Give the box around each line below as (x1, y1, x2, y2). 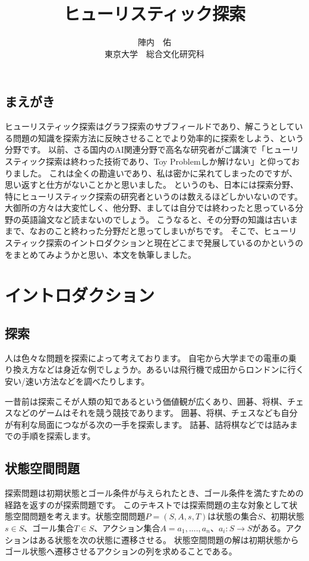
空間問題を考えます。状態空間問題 (12, 510, 146, 522)
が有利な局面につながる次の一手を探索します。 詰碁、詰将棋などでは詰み (5, 418, 289, 430)
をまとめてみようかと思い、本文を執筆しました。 (5, 248, 196, 260)
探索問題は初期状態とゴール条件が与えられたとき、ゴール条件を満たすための (5, 487, 304, 499)
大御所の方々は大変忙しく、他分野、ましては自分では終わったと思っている (5, 201, 295, 214)
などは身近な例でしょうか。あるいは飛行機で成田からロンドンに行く (37, 363, 304, 376)
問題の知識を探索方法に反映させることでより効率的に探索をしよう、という (12, 131, 304, 144)
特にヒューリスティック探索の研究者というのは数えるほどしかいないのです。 (5, 190, 303, 202)
